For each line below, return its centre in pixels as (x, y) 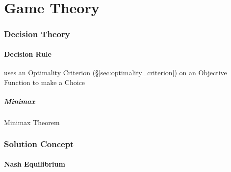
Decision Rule (28, 54)
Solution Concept (39, 144)
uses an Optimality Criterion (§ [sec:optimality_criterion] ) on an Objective (115, 73)
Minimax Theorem (32, 122)
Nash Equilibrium (35, 163)
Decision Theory (37, 34)
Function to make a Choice (45, 82)
